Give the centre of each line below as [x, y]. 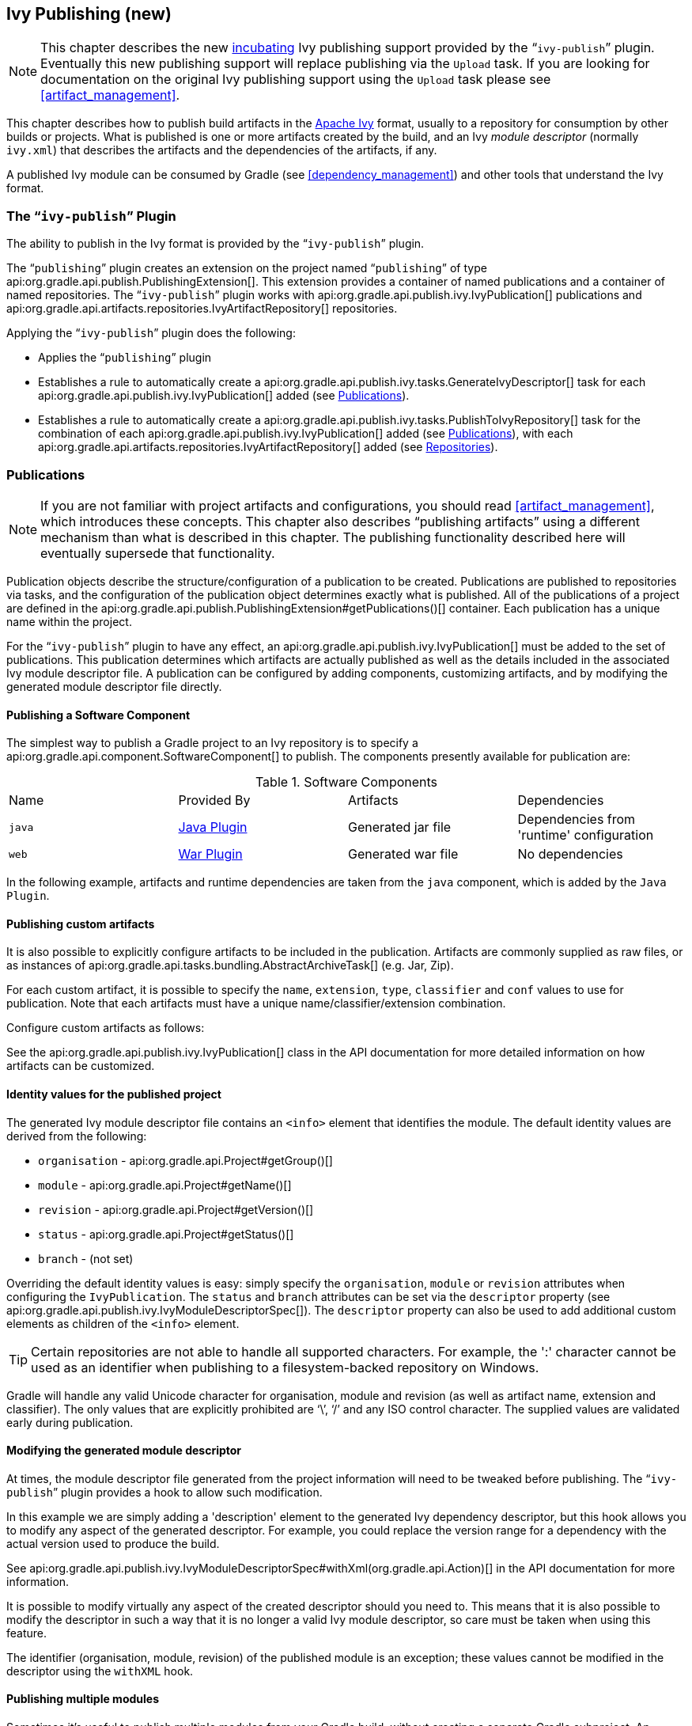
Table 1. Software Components [346, 782]
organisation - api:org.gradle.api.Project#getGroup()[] [185, 1160]
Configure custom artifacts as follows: [106, 1028]
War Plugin [210, 854]
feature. [27, 1633]
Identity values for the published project [114, 1094]
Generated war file [403, 854]
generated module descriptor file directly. [114, 686]
